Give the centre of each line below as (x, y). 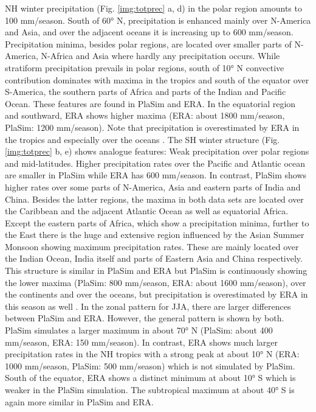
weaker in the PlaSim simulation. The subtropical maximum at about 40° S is (150, 389)
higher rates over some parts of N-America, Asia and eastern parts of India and (153, 187)
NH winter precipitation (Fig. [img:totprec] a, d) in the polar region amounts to (153, 8)
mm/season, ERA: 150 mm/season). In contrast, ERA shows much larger (141, 342)
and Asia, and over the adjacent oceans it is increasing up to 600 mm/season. (149, 32)
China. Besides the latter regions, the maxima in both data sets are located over (154, 199)
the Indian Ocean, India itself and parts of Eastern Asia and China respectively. (154, 258)
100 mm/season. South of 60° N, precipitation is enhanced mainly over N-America (158, 20)
